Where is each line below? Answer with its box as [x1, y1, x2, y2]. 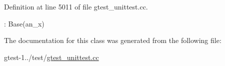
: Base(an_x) [4, 18, 44, 28]
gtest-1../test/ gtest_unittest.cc [4, 51, 99, 62]
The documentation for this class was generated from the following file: [4, 35, 221, 45]
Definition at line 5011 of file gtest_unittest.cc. [4, 1, 148, 11]
